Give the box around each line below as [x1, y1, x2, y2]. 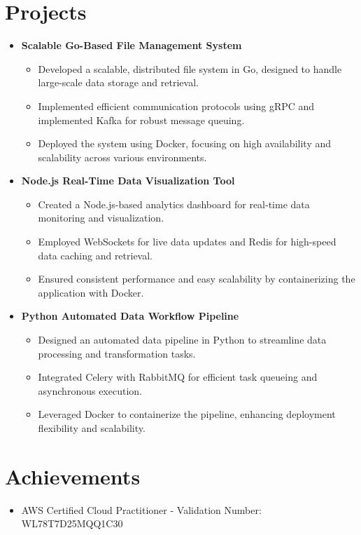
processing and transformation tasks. [38, 346, 196, 360]
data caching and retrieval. [38, 248, 153, 262]
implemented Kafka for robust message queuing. [38, 112, 245, 127]
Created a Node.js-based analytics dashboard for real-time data [38, 196, 310, 211]
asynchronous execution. [38, 383, 142, 398]
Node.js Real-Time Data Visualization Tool [21, 173, 235, 188]
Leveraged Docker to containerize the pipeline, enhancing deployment [38, 407, 336, 421]
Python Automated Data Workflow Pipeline [21, 309, 239, 323]
